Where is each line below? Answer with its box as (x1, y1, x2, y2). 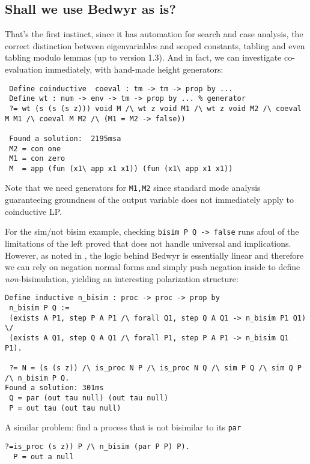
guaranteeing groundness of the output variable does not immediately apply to (5, 193, 294, 206)
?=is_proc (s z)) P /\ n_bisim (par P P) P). (5, 442, 190, 451)
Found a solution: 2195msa (9, 134, 121, 143)
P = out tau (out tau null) (9, 403, 121, 412)
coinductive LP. (5, 205, 62, 217)
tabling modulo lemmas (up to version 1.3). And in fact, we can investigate (5, 51, 282, 64)
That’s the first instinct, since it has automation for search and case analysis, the (5, 28, 303, 40)
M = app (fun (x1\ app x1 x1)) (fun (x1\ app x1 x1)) (9, 164, 233, 173)
